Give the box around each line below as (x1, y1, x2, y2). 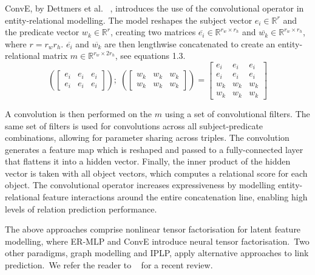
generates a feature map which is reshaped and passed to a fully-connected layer (5, 143, 303, 155)
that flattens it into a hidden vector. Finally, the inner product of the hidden (5, 155, 291, 168)
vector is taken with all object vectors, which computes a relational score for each (5, 166, 308, 179)
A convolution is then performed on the (5, 107, 152, 120)
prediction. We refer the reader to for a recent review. (5, 259, 213, 271)
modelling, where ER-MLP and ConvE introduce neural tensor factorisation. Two (5, 234, 310, 247)
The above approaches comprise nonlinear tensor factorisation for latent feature (5, 223, 301, 236)
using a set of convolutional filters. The (164, 107, 310, 120)
